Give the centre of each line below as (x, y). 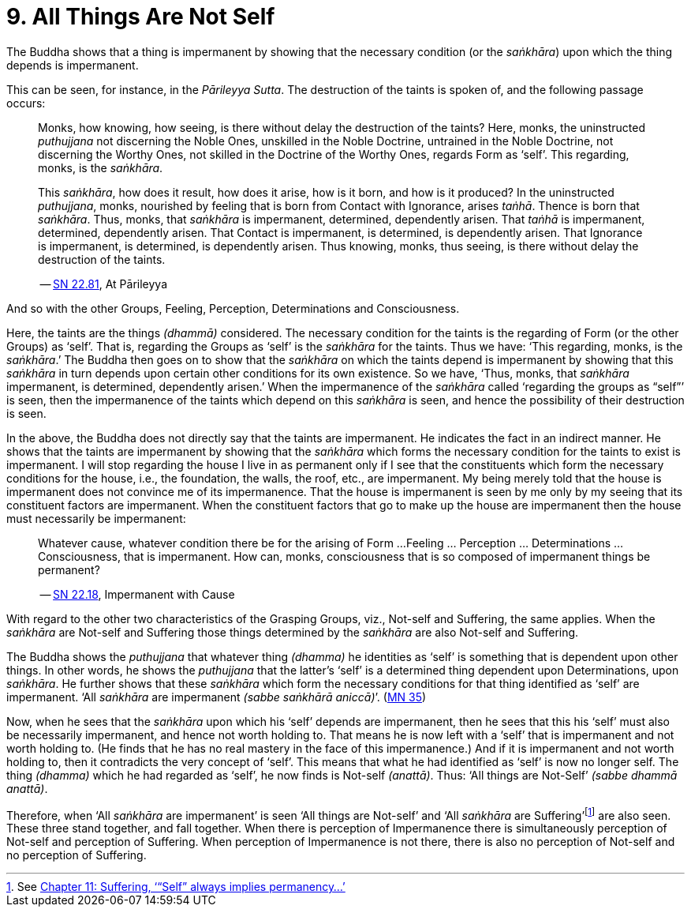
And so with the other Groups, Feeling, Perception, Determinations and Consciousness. (233, 308)
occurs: (26, 103)
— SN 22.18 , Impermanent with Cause (137, 594)
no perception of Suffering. (77, 855)
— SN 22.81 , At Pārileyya (104, 284)
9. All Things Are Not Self (141, 17)
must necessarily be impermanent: (96, 518)
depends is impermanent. (73, 65)
